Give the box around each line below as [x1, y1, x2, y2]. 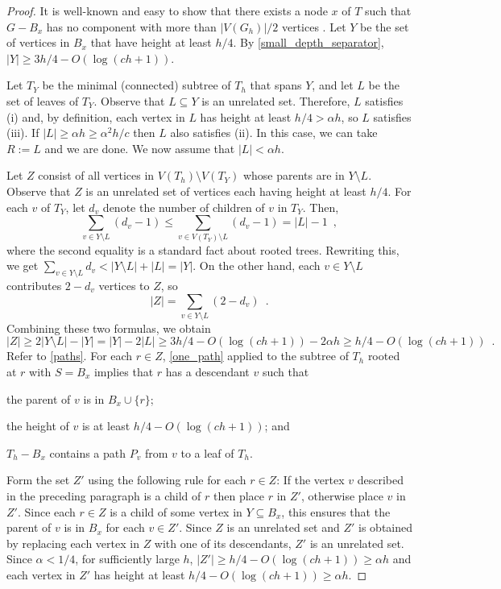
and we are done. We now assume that [44, 139, 235, 156]
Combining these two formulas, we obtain [6, 319, 211, 336]
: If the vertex [276, 471, 345, 488]
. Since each [17, 503, 76, 520]
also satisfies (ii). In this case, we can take [170, 124, 378, 141]
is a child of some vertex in [110, 503, 242, 520]
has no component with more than [46, 18, 217, 35]
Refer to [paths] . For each [6, 347, 133, 364]
